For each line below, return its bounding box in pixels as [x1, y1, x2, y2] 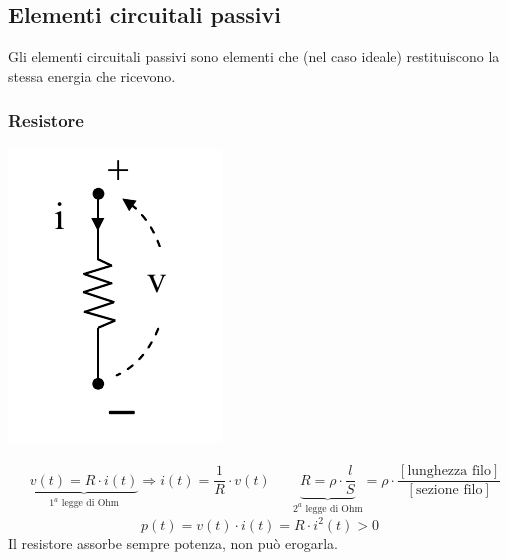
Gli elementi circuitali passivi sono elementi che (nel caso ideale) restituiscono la [8, 46, 500, 67]
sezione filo [415, 483, 483, 498]
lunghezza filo [407, 464, 492, 479]
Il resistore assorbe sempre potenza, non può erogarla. [8, 532, 338, 553]
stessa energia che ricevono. [8, 65, 176, 86]
